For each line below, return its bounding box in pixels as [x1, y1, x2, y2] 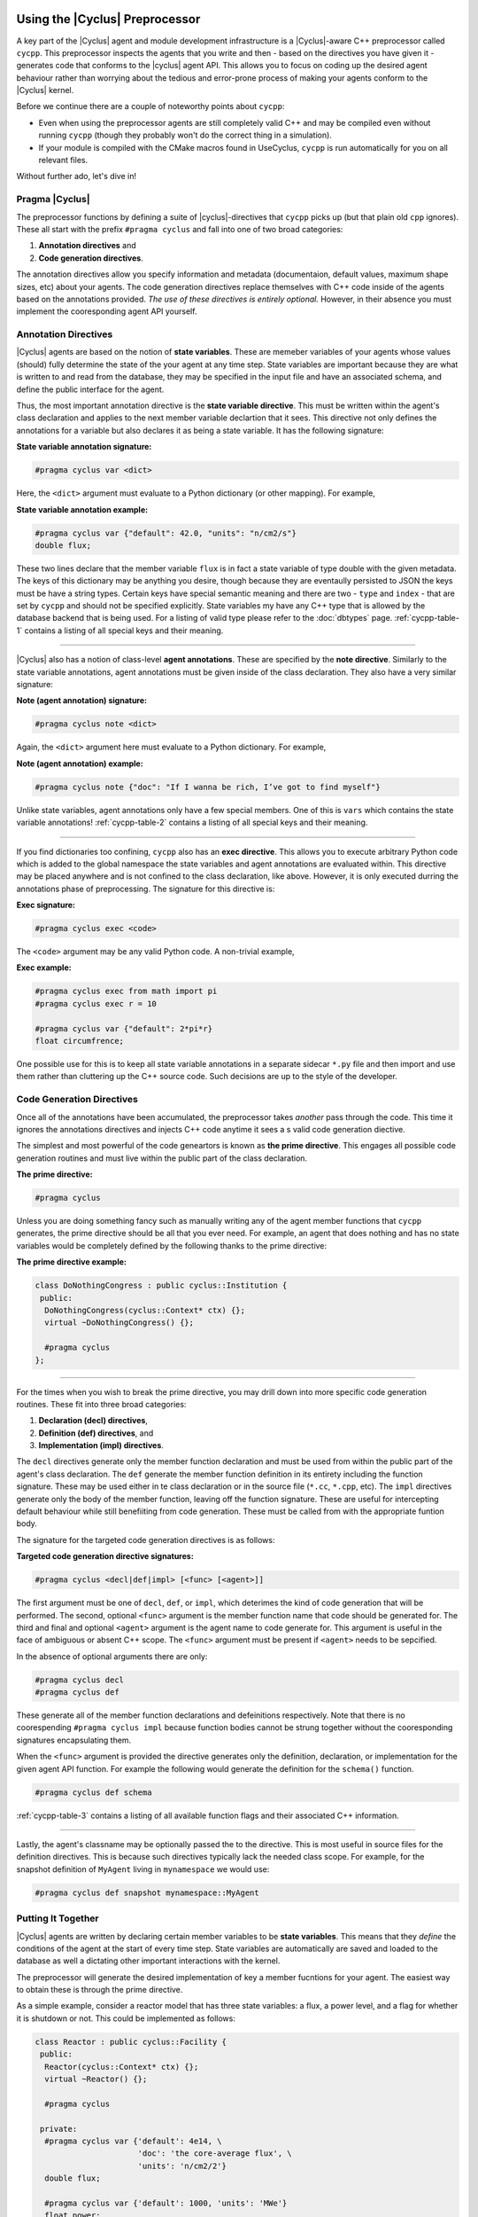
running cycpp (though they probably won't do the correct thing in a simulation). [38, 129, 332, 141]
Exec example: [16, 962, 72, 973]
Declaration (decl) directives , [38, 1415, 148, 1426]
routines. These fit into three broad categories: [16, 1398, 187, 1409]
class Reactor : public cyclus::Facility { [35, 2036, 227, 2047]
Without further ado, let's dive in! [16, 171, 137, 182]
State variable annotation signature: [16, 442, 152, 452]
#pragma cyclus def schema [35, 1787, 152, 1798]
